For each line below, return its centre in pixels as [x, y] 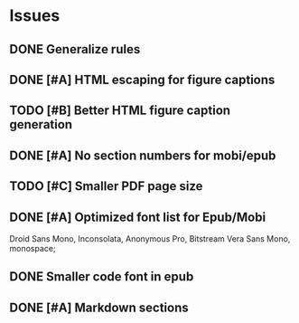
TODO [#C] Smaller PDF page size [106, 186]
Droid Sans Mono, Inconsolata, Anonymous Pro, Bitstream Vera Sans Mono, [150, 238]
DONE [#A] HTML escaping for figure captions [142, 79]
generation [41, 124]
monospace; [33, 248]
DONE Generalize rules [75, 49]
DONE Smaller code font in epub [102, 277]
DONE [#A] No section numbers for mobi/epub [143, 155]
